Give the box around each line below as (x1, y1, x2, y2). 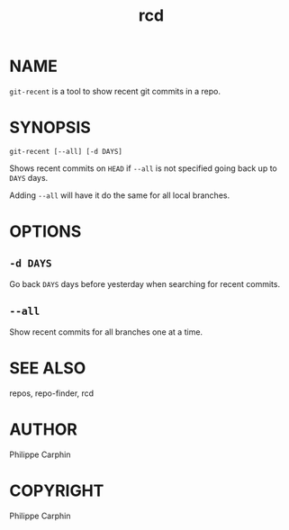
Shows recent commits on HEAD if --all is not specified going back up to (9, 163, 277, 174)
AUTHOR (9, 419, 78, 439)
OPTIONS (9, 221, 82, 242)
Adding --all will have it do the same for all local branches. (9, 190, 230, 201)
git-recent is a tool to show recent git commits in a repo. (9, 85, 221, 96)
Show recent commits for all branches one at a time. (9, 326, 203, 337)
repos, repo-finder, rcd (9, 388, 95, 399)
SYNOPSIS (9, 118, 92, 138)
